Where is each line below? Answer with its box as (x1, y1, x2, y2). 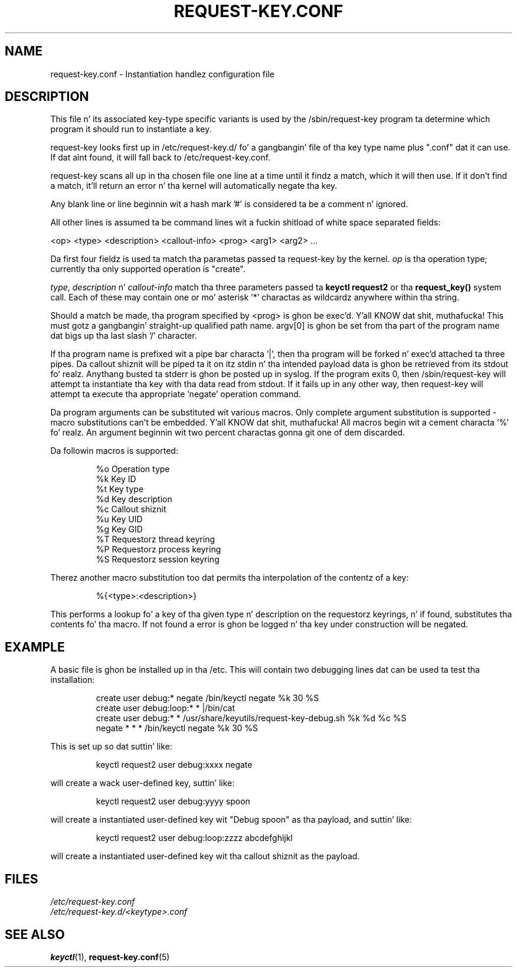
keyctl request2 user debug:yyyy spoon (96, 796, 250, 807)
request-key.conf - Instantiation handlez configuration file (50, 68, 274, 79)
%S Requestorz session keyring (96, 554, 220, 565)
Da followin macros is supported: (50, 446, 178, 456)
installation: (50, 675, 95, 685)
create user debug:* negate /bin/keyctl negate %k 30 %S (96, 693, 319, 703)
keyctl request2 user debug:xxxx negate (96, 760, 253, 770)
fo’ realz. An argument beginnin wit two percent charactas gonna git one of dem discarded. (50, 427, 405, 438)
